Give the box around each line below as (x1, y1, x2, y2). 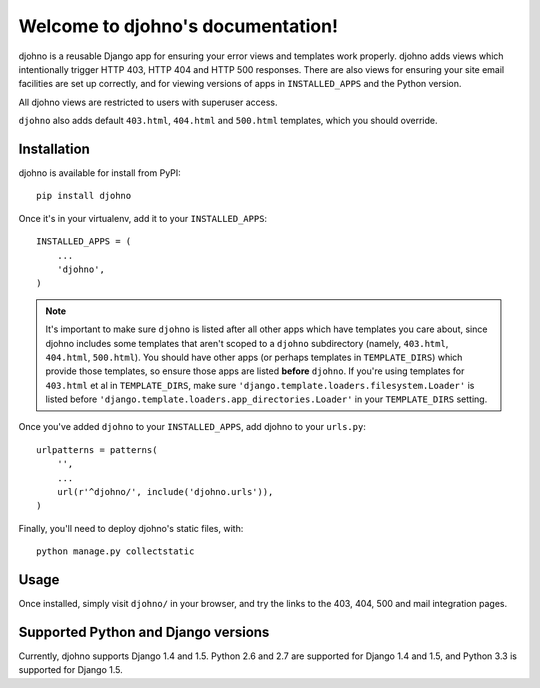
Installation (18, 140, 90, 157)
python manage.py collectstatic (36, 546, 195, 557)
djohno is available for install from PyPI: (18, 167, 182, 179)
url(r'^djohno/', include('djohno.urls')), (56, 486, 274, 498)
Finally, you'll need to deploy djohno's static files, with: (18, 522, 244, 534)
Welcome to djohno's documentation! (18, 15, 339, 37)
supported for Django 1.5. (18, 664, 124, 676)
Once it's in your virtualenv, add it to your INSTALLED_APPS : (18, 212, 268, 224)
